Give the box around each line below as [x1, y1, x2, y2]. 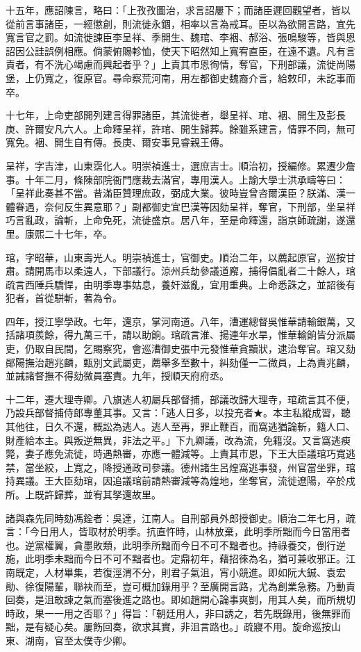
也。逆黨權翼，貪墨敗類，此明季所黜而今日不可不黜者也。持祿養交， [6, 537, 317, 552]
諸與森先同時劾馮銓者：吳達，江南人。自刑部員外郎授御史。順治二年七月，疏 [6, 510, 355, 525]
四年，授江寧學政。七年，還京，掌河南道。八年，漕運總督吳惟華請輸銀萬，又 [6, 313, 355, 328]
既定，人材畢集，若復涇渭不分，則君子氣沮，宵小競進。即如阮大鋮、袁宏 [15, 564, 346, 579]
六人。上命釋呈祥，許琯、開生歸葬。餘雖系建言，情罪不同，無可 [63, 121, 355, 136]
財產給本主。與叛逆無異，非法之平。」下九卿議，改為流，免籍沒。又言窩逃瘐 [6, 432, 351, 447]
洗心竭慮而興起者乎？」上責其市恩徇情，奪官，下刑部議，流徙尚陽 [53, 57, 355, 72]
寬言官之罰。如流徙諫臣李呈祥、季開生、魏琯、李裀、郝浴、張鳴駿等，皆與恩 [6, 30, 355, 44]
